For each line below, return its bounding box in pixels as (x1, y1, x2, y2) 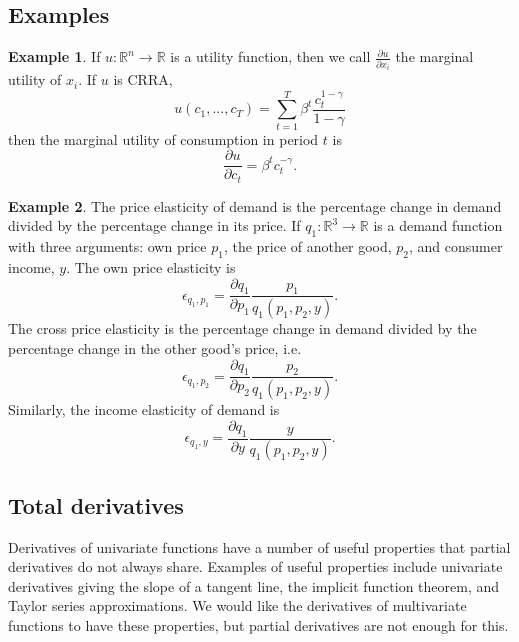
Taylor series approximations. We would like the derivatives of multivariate (8, 595, 467, 616)
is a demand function (373, 215, 503, 236)
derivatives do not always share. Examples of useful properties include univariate (8, 556, 503, 577)
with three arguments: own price (8, 236, 207, 257)
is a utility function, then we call (170, 46, 371, 67)
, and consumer (409, 236, 503, 257)
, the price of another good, (223, 236, 392, 257)
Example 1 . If (8, 46, 101, 67)
